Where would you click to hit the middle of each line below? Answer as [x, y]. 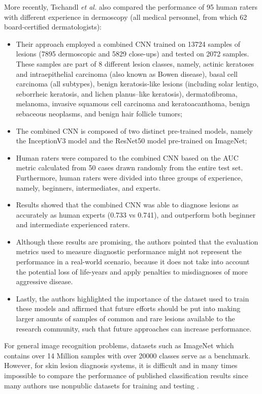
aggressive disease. [44, 281]
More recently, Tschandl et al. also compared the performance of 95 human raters [131, 7]
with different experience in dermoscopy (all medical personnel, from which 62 [126, 17]
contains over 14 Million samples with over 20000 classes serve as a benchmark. [127, 355]
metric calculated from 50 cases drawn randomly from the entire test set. [129, 168]
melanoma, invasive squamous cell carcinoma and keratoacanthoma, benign [133, 103]
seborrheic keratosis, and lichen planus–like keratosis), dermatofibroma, [127, 93]
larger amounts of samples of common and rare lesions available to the [125, 319]
